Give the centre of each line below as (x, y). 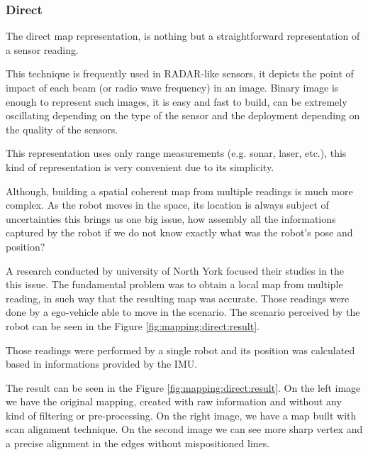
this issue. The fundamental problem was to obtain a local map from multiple (174, 284)
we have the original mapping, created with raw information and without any (174, 401)
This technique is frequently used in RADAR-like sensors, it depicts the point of (180, 73)
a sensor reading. (42, 49)
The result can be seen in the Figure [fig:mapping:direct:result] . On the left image (183, 387)
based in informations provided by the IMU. (102, 364)
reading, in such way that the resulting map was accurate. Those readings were (178, 298)
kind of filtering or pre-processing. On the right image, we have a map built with (181, 415)
